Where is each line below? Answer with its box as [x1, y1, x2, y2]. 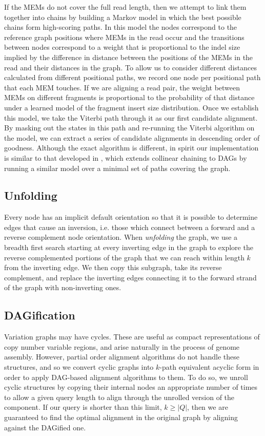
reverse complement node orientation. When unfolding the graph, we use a [4, 232, 238, 242]
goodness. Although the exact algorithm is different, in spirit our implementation [4, 142, 259, 153]
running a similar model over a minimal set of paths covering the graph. [4, 162, 231, 173]
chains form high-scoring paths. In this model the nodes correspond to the [4, 22, 237, 32]
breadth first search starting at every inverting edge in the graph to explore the [4, 242, 253, 253]
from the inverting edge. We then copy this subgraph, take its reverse [4, 262, 222, 273]
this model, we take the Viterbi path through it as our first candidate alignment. [4, 112, 258, 123]
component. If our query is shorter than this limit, [4, 402, 162, 412]
